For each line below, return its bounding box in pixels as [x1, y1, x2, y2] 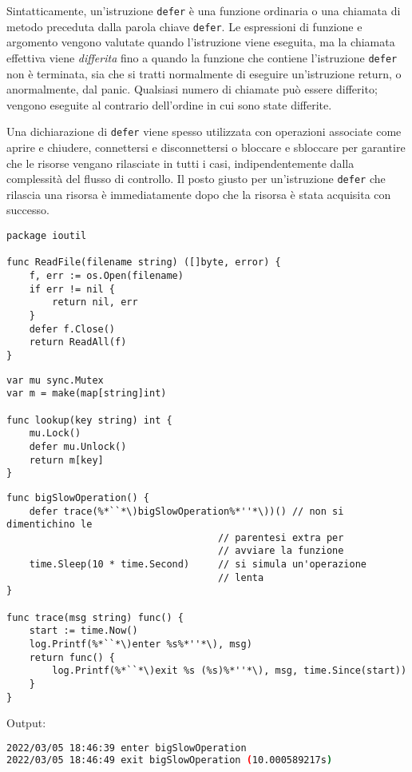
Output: [6, 714, 46, 731]
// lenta [217, 571, 264, 583]
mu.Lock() [29, 428, 81, 440]
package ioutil [6, 230, 87, 242]
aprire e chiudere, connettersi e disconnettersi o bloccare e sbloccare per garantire [6, 139, 406, 155]
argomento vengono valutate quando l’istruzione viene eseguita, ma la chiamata [6, 34, 395, 50]
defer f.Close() [29, 323, 116, 335]
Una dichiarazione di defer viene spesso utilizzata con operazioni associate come [6, 123, 402, 140]
